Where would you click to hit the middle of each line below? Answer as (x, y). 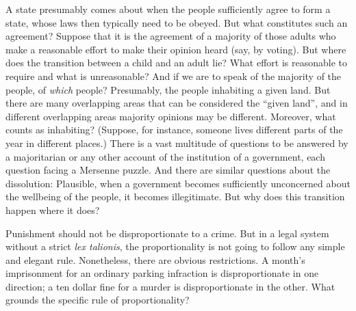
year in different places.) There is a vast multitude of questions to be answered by (177, 143)
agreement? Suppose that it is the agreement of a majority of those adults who (171, 36)
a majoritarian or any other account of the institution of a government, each (165, 156)
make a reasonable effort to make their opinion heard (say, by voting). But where (176, 49)
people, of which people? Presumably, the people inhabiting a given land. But (168, 89)
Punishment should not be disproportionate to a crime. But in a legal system (167, 233)
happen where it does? (53, 209)
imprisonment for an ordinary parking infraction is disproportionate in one (162, 273)
